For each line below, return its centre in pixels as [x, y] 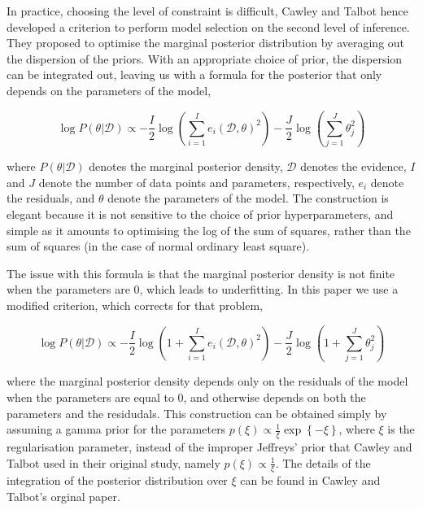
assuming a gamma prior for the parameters [116, 429]
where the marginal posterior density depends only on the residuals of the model [207, 381]
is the [401, 429]
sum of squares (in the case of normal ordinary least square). [158, 246]
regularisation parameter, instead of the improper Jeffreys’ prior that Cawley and [209, 446]
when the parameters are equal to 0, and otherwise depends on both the [186, 397]
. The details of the [323, 462]
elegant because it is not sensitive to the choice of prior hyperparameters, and [200, 214]
